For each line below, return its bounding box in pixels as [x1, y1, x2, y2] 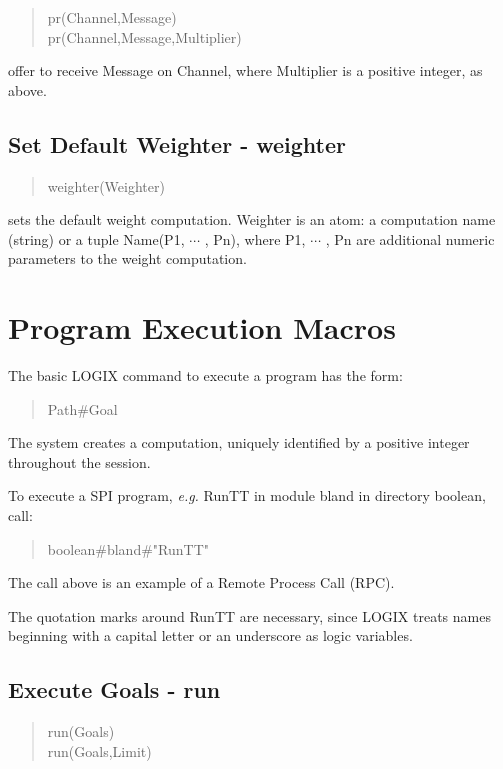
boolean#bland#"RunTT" [47, 538, 209, 559]
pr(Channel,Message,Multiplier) [47, 26, 242, 47]
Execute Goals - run [8, 674, 221, 705]
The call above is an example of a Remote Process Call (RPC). [8, 572, 395, 593]
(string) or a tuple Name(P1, [8, 228, 185, 249]
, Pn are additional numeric [325, 228, 495, 249]
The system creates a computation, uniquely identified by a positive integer [8, 432, 470, 453]
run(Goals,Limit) [47, 740, 152, 761]
